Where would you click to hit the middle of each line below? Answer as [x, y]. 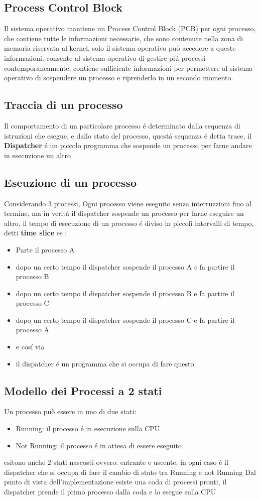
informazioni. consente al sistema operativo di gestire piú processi [105, 57]
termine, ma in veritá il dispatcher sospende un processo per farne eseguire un [124, 213]
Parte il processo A [45, 249]
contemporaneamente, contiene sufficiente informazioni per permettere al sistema [128, 68]
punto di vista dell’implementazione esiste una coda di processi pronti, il [115, 482]
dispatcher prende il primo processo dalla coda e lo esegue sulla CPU [110, 492]
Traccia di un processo [63, 105]
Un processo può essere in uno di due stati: [70, 411]
